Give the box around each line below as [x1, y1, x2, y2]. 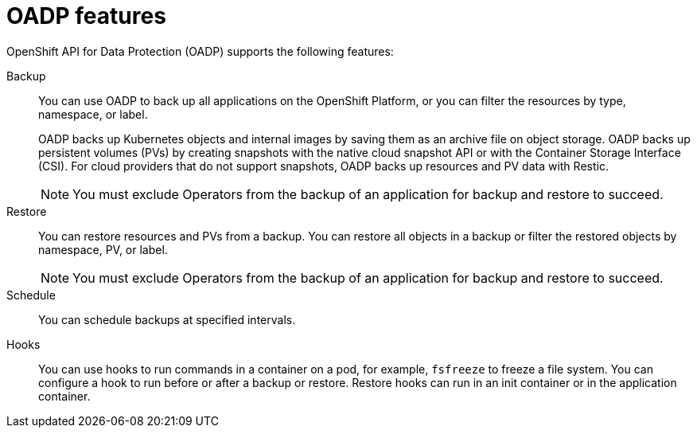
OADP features [6, 2, 166, 29]
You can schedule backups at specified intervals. [38, 312, 296, 326]
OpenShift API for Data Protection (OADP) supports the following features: [6, 44, 394, 58]
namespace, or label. [38, 107, 148, 121]
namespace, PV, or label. [38, 242, 168, 256]
